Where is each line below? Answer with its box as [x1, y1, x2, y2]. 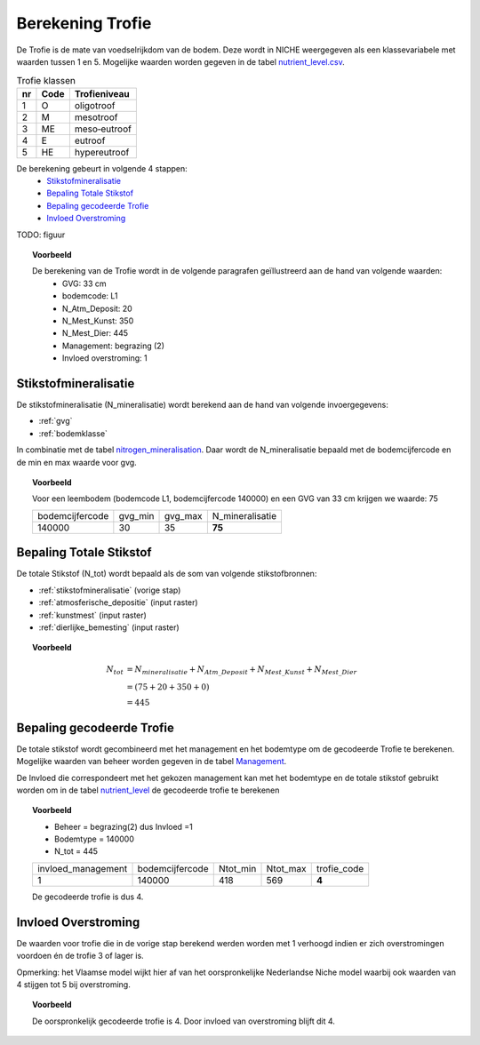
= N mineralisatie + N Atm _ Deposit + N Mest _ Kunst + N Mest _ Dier [126, 665, 357, 677]
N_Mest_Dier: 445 [62, 328, 129, 339]
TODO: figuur [16, 229, 66, 240]
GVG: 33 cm [62, 278, 107, 289]
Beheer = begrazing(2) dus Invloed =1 [54, 821, 193, 832]
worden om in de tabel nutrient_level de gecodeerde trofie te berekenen [16, 785, 280, 795]
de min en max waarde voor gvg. [16, 457, 137, 467]
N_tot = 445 [54, 846, 98, 857]
